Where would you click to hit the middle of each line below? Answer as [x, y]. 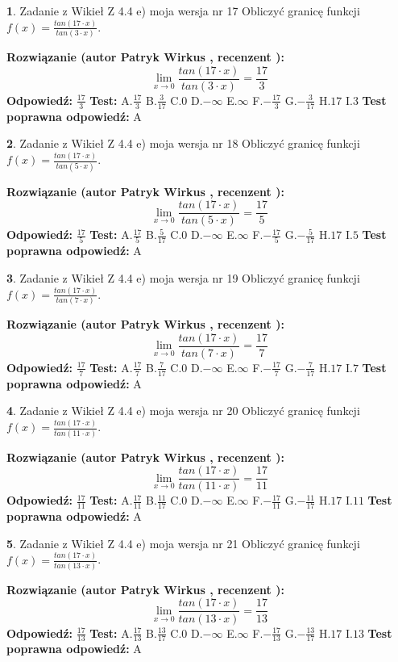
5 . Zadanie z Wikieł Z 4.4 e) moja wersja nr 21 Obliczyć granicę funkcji [183, 543]
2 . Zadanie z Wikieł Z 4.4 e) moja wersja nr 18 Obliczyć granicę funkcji [183, 143]
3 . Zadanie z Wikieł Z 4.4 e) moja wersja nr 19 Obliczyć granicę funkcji [183, 278]
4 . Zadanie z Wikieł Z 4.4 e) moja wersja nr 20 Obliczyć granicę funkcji [183, 411]
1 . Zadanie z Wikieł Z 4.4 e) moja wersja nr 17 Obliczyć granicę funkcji [183, 10]
